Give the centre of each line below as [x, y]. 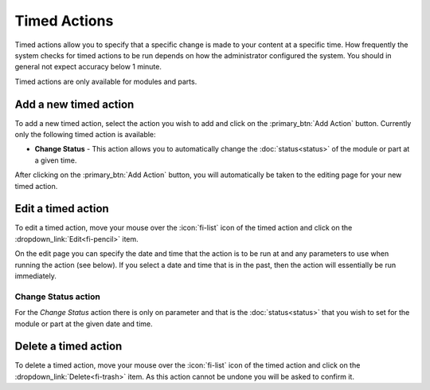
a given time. [56, 160]
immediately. [36, 276]
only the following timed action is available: [85, 135]
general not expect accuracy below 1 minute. [88, 67]
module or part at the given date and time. [84, 324]
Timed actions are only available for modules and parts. [106, 81]
